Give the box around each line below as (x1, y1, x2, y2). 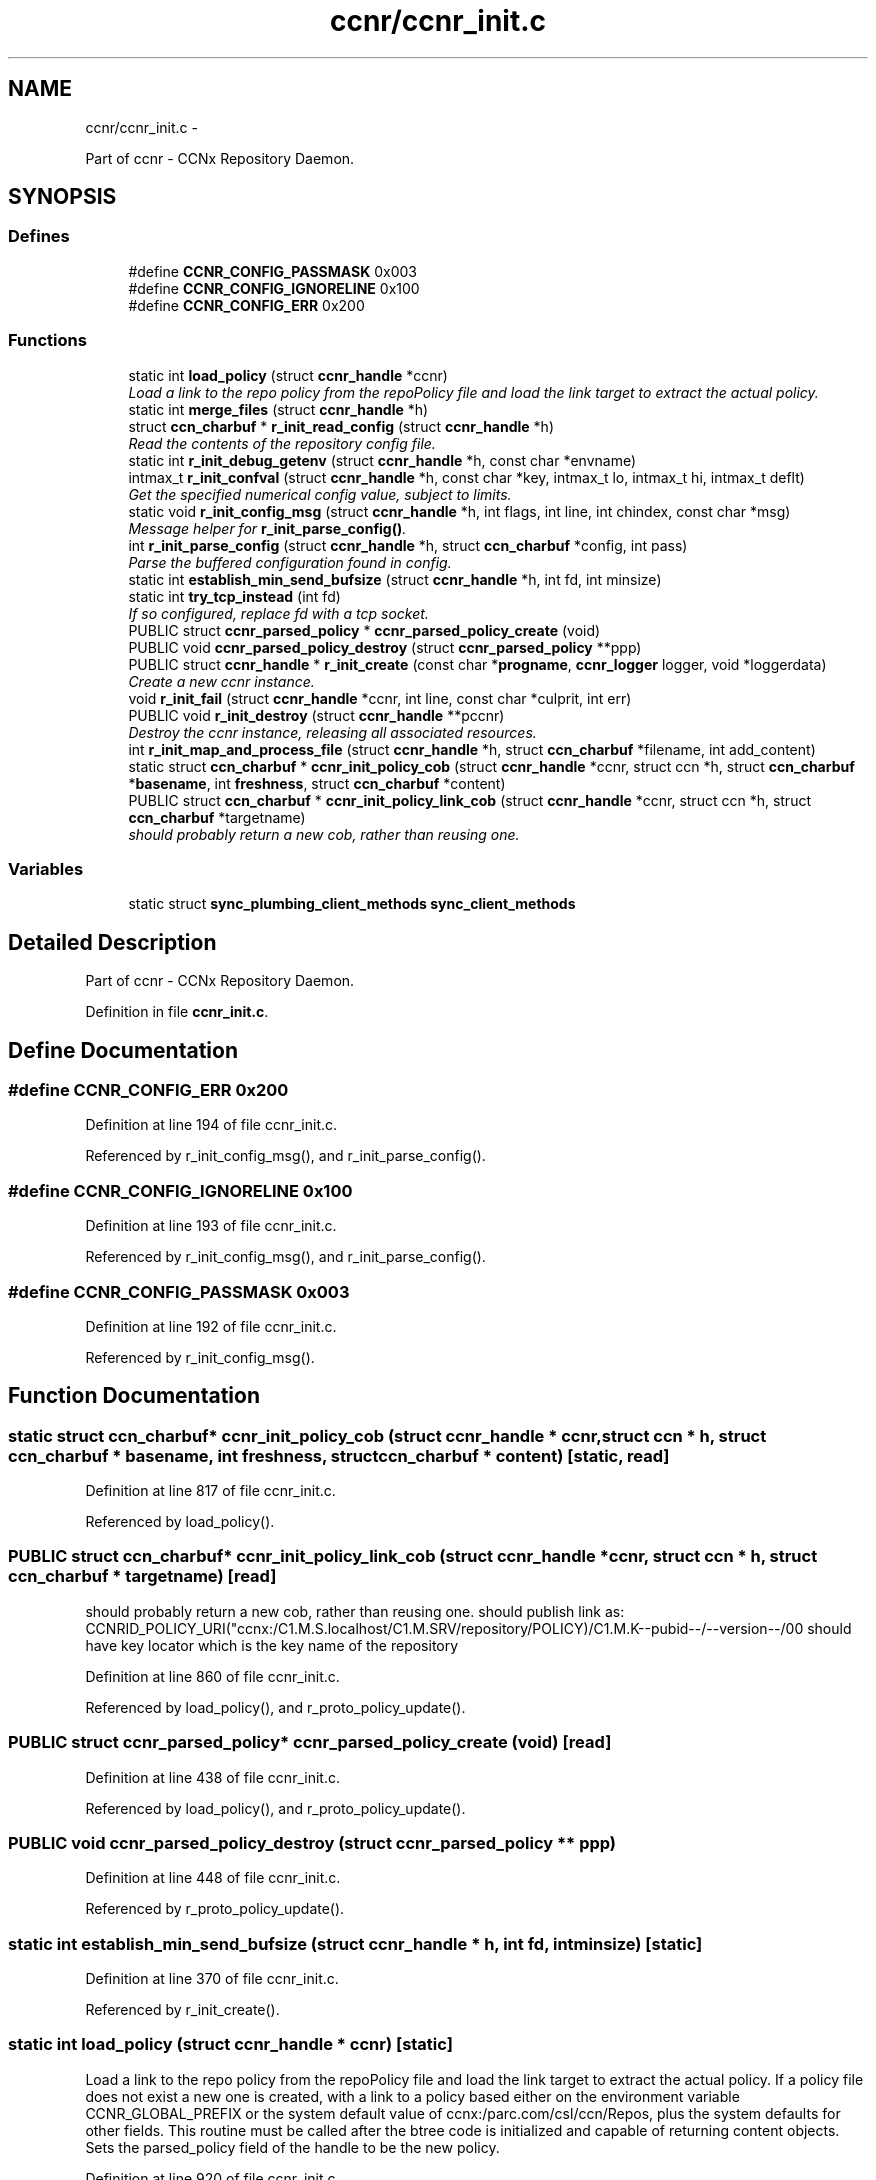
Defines (8, 226, 70, 247)
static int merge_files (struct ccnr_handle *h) (128, 400, 429, 418)
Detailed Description (8, 929, 217, 955)
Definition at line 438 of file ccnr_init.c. (85, 1768, 340, 1786)
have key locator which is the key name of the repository (85, 1636, 459, 1654)
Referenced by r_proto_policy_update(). (85, 1900, 345, 1918)
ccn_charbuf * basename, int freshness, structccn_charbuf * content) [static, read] (8, 1445, 670, 1466)
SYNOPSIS (8, 184, 117, 210)
